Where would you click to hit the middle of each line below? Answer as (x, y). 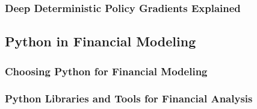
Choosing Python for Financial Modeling (106, 71)
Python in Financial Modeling (101, 41)
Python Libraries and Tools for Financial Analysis (129, 98)
